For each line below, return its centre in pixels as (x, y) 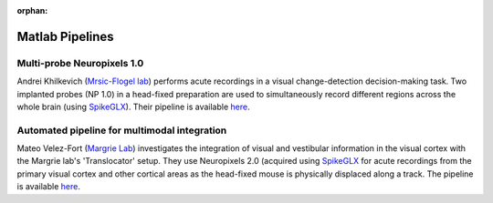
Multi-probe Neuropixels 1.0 (80, 63)
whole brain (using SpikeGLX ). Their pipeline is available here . (133, 107)
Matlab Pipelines (65, 36)
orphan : (32, 10)
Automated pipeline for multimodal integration (122, 130)
